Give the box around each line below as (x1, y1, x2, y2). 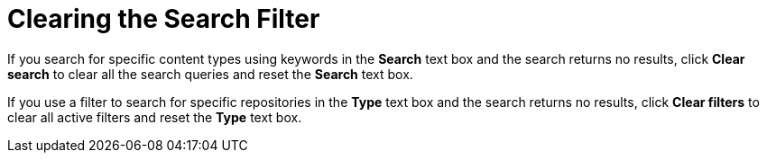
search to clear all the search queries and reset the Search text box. (7, 66, 413, 82)
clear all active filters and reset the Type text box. (7, 109, 302, 125)
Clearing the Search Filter (7, 4, 320, 34)
